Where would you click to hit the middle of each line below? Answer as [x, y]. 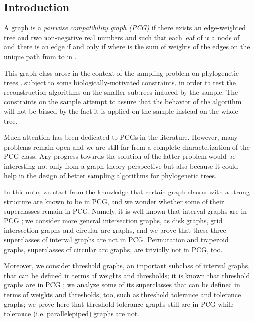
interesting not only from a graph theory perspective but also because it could [121, 165]
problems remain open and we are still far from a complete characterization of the [127, 146]
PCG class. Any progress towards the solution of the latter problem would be [120, 156]
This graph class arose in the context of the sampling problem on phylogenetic [121, 73]
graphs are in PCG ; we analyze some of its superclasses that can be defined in [122, 285]
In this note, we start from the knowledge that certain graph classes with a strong [127, 192]
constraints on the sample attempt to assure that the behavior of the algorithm [123, 101]
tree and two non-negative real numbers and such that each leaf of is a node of [122, 37]
